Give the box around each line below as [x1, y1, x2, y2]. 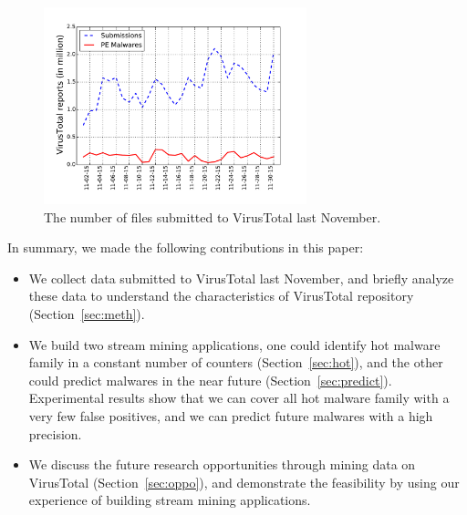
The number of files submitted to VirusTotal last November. [44, 207, 381, 226]
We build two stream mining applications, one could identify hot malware [28, 335, 441, 354]
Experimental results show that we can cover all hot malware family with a [28, 388, 450, 407]
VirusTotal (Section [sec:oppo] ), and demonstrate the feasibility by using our [28, 472, 460, 491]
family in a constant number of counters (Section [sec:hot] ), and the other [28, 353, 443, 372]
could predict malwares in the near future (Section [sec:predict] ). [28, 370, 392, 389]
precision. [28, 424, 82, 443]
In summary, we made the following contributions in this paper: [7, 238, 364, 257]
